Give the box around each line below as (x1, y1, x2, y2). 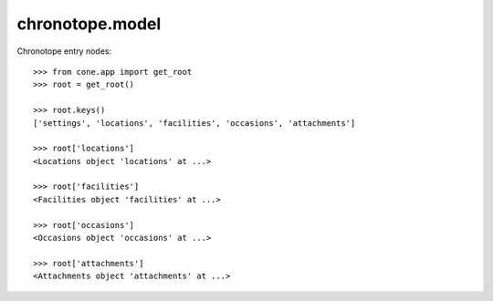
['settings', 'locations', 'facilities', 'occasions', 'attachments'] (33, 118, 356, 128)
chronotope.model (16, 14, 162, 34)
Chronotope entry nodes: (16, 46, 112, 57)
